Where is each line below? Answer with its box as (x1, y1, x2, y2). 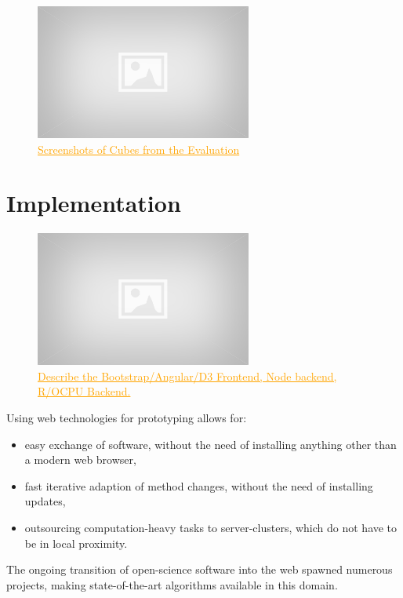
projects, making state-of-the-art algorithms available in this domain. (6, 576, 338, 593)
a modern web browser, (24, 451, 136, 468)
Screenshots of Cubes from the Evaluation (38, 140, 240, 157)
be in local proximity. (24, 534, 128, 551)
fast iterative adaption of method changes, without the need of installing (24, 477, 373, 494)
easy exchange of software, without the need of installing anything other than (24, 436, 397, 452)
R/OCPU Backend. (38, 383, 131, 399)
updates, (24, 493, 66, 509)
